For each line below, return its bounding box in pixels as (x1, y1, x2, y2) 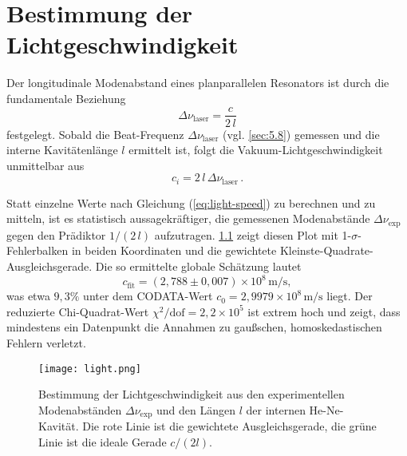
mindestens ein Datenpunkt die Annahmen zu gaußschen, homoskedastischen (6, 319, 382, 335)
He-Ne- (309, 401, 344, 418)
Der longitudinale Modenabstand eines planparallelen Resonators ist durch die (6, 74, 389, 91)
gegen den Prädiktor (6, 226, 106, 243)
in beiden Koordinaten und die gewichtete (71, 242, 277, 259)
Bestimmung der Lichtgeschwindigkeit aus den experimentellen (38, 386, 345, 402)
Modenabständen (38, 401, 122, 418)
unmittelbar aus (6, 157, 85, 173)
